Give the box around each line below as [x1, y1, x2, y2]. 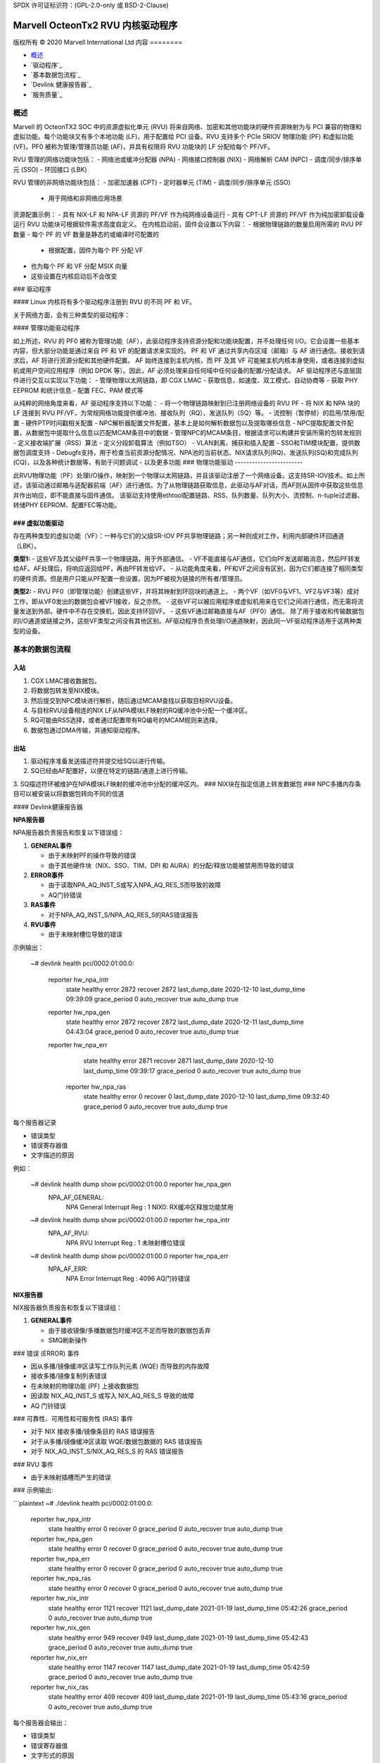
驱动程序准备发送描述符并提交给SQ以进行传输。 [30, 757, 169, 765]
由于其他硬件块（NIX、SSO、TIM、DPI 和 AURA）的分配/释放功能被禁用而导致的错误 [48, 861, 295, 870]
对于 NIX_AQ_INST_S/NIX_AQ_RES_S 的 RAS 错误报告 [30, 1447, 184, 1456]
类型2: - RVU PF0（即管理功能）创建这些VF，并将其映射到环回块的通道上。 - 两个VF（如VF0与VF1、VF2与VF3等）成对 [13, 587, 360, 596]
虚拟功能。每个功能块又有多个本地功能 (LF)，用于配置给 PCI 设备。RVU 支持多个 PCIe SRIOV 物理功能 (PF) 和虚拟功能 [13, 133, 354, 141]
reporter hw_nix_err [30, 1653, 88, 1661]
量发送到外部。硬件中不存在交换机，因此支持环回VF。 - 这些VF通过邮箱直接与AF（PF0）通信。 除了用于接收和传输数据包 [13, 607, 365, 616]
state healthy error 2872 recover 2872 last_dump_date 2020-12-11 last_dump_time [65, 1018, 304, 1026]
